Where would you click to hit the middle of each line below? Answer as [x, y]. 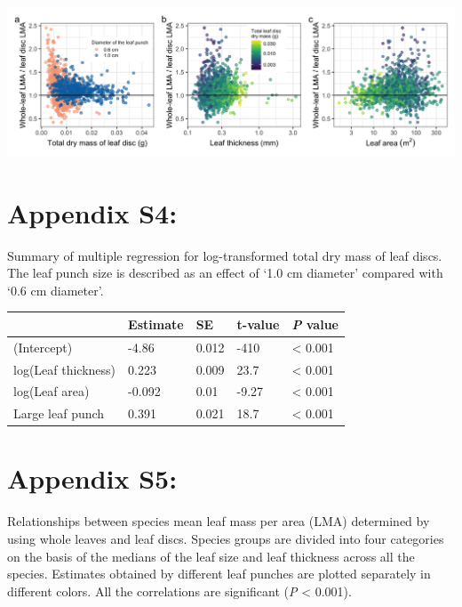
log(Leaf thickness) [65, 369]
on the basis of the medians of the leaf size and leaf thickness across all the [211, 556]
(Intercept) [43, 347]
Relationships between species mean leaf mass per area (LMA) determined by [219, 521]
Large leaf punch [59, 413]
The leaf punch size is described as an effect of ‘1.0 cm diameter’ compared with [225, 273]
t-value [258, 324]
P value [315, 324]
